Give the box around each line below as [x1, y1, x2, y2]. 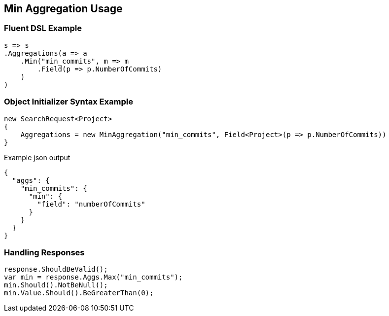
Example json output [4, 153, 71, 162]
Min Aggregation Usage [4, 2, 123, 15]
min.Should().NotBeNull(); [4, 281, 108, 289]
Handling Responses [4, 247, 85, 257]
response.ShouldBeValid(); [4, 265, 108, 274]
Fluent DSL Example [4, 23, 82, 34]
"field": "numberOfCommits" [37, 200, 145, 208]
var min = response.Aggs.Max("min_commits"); [4, 273, 183, 281]
